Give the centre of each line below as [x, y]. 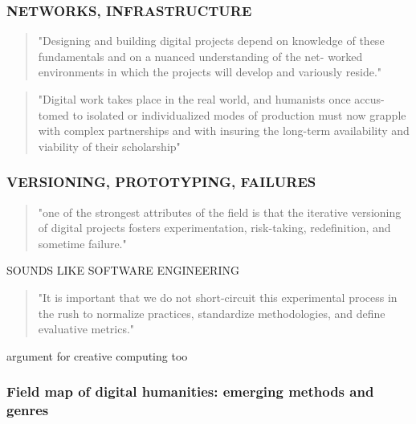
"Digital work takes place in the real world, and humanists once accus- [211, 99]
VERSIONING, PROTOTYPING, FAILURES [161, 182]
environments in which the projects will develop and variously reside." [210, 72]
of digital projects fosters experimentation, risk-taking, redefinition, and [214, 228]
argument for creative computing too [97, 355]
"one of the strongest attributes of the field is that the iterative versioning [220, 212]
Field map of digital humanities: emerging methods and [190, 391]
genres [28, 410]
